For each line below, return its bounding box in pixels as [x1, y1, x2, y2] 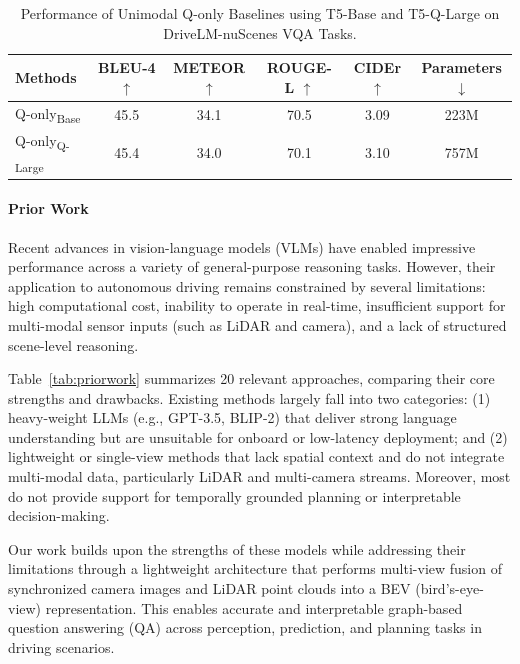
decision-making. [8, 505, 110, 526]
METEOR [173, 57, 246, 78]
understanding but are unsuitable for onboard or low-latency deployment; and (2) [8, 426, 508, 447]
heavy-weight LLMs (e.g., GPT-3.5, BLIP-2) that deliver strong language [8, 407, 457, 428]
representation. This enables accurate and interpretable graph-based [45, 597, 463, 618]
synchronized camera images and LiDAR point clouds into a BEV [8, 578, 411, 599]
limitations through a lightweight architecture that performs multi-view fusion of [8, 558, 502, 579]
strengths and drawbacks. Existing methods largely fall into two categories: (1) [8, 387, 491, 408]
